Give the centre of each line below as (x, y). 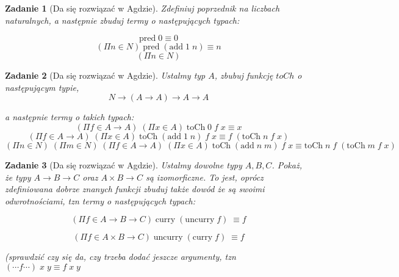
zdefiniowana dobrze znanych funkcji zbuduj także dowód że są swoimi (135, 189)
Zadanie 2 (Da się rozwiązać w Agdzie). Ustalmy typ (105, 75)
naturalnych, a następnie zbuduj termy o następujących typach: (122, 20)
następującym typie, (42, 87)
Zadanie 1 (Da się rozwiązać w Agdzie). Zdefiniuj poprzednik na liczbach (142, 8)
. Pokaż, (287, 164)
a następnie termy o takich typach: (70, 117)
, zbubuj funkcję (244, 75)
